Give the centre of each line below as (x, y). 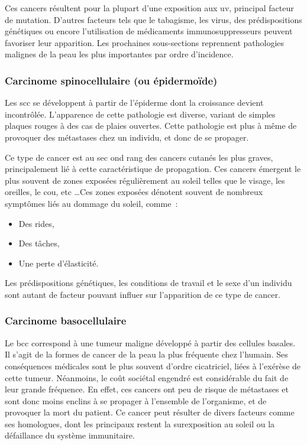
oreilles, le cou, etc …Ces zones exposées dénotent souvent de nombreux (134, 192)
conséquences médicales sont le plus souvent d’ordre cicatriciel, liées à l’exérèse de (153, 366)
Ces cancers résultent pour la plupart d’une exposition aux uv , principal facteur (149, 8)
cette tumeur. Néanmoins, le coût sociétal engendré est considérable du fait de (147, 377)
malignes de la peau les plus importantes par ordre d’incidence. (119, 54)
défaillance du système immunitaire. (70, 435)
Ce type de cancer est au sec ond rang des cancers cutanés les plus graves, (139, 157)
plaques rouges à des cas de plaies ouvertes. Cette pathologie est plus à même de (151, 126)
